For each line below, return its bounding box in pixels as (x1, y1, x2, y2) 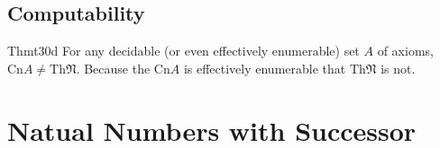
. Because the (76, 58, 151, 77)
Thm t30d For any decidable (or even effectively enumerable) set (7, 41, 360, 60)
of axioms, (377, 41, 434, 60)
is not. (380, 58, 416, 77)
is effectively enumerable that (183, 58, 346, 77)
